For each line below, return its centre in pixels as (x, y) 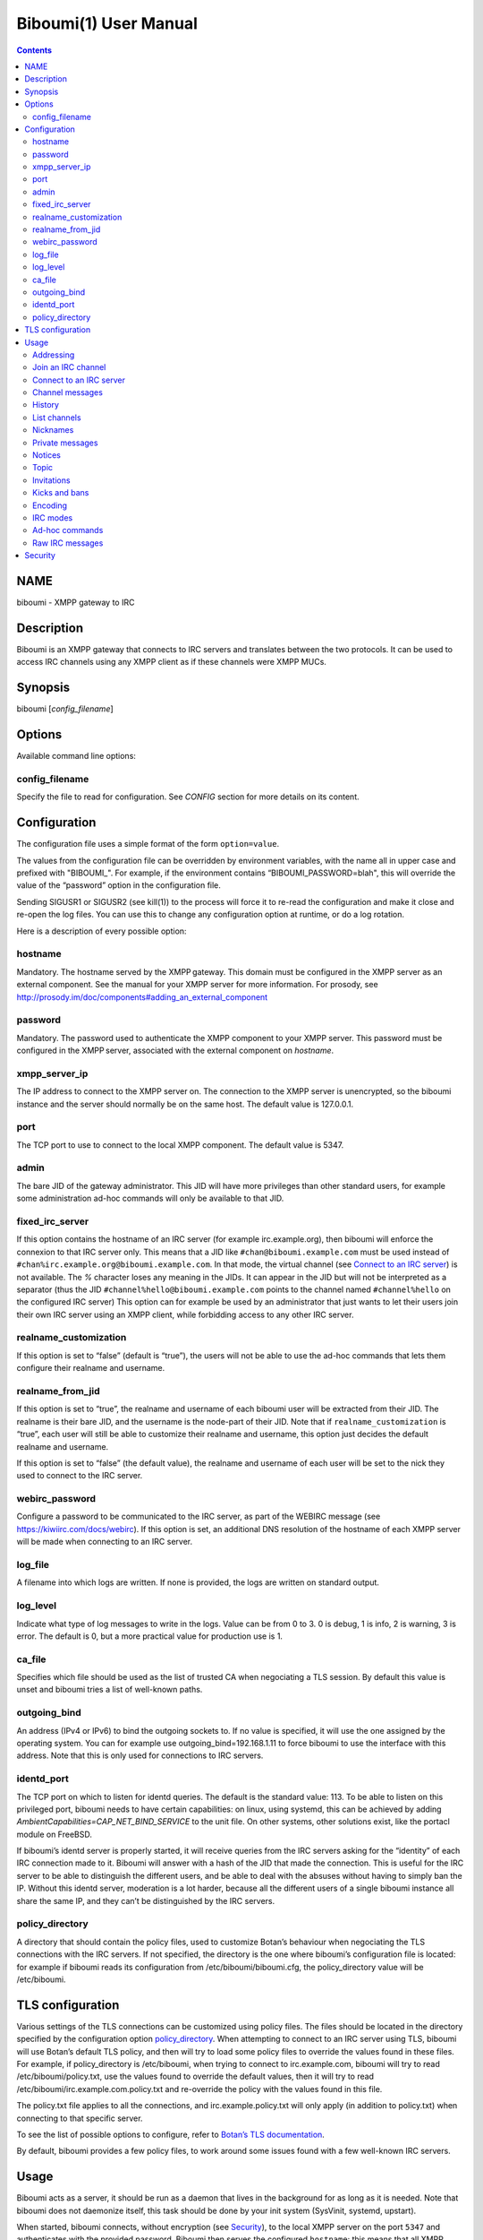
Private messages (65, 443)
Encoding (50, 505)
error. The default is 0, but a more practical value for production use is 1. (150, 1636)
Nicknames (53, 430)
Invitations (51, 480)
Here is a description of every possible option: (102, 931)
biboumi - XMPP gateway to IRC (76, 603)
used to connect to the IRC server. (80, 1476)
